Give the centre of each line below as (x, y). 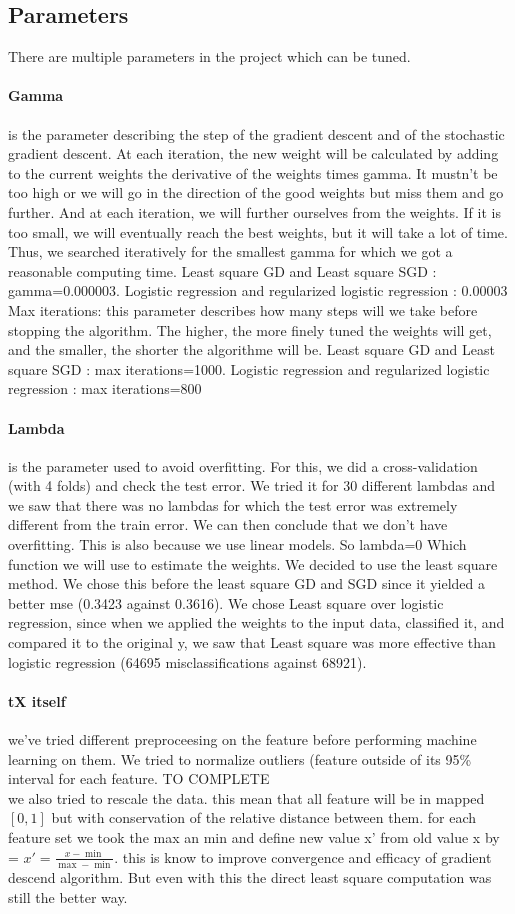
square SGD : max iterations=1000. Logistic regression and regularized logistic (249, 368)
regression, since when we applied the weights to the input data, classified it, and (256, 622)
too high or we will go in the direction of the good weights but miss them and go (256, 192)
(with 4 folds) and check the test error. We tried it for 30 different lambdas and (251, 485)
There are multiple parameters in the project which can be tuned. (209, 56)
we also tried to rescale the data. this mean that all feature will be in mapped (246, 797)
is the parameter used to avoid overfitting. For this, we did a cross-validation (243, 465)
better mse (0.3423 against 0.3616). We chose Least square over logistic (226, 602)
